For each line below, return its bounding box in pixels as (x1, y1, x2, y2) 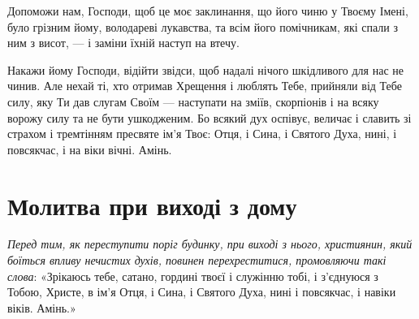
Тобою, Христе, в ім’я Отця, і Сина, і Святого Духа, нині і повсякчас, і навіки (7, 283, 396, 300)
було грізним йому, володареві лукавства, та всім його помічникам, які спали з (7, 18, 398, 35)
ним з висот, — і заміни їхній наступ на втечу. (7, 34, 240, 51)
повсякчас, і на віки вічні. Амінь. (7, 140, 172, 157)
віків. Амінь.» (7, 299, 76, 316)
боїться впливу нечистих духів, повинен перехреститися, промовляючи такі (7, 252, 387, 269)
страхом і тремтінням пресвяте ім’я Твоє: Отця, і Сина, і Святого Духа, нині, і (7, 125, 397, 142)
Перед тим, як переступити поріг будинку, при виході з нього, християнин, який (7, 235, 413, 252)
